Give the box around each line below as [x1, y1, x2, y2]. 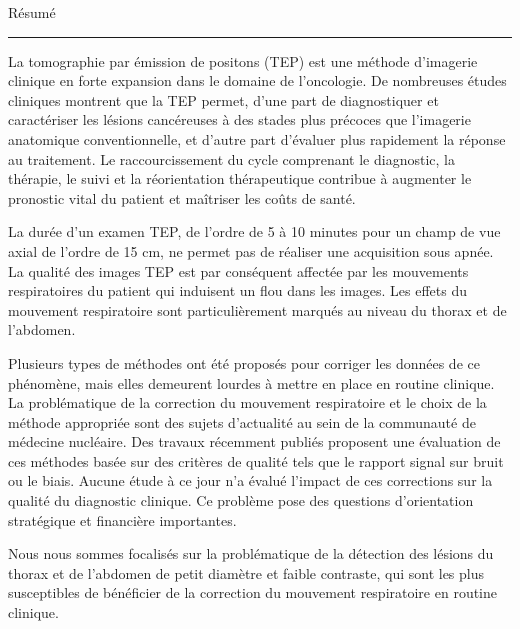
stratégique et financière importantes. [8, 509, 237, 530]
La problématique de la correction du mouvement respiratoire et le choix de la [8, 392, 487, 413]
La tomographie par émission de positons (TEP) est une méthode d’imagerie [8, 50, 478, 71]
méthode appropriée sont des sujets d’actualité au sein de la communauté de [8, 411, 476, 432]
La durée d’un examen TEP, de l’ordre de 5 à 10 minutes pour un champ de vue [8, 221, 501, 242]
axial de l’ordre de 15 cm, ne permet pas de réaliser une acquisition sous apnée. [8, 240, 494, 261]
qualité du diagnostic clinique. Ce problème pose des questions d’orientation [8, 490, 474, 511]
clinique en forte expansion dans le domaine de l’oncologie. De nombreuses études [8, 70, 507, 91]
